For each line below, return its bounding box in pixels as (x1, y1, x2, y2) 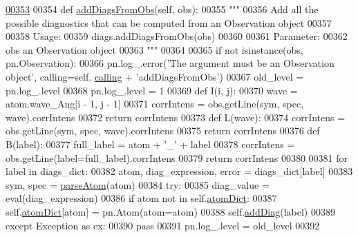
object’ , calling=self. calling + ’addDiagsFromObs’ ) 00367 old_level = (6, 69, 304, 83)
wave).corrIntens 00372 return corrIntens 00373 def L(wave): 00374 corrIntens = (6, 110, 346, 124)
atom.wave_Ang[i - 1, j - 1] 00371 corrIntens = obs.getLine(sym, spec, (6, 96, 304, 111)
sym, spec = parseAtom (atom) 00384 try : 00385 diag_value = (6, 177, 270, 192)
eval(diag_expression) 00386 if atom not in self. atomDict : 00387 (6, 191, 277, 205)
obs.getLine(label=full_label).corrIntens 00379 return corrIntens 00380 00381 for (6, 150, 348, 165)
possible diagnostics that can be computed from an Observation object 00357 (6, 15, 332, 30)
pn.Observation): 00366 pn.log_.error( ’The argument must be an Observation (6, 56, 335, 70)
